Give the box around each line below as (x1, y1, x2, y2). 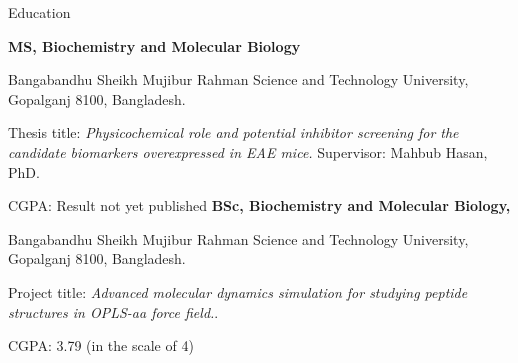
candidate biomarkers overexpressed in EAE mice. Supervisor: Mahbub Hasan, (8, 141, 488, 162)
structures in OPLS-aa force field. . (8, 301, 219, 322)
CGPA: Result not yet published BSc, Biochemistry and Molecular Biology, (8, 195, 511, 216)
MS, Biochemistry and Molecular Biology (8, 35, 301, 56)
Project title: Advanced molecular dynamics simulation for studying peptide (8, 281, 468, 302)
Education (8, 2, 71, 22)
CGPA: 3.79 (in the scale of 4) (8, 335, 194, 356)
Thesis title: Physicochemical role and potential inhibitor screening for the (8, 122, 459, 143)
